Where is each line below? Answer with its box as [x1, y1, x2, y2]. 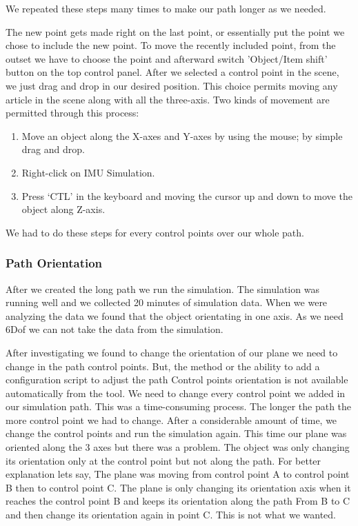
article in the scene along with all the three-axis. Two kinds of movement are [6, 92, 330, 106]
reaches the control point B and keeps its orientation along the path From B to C [6, 494, 350, 508]
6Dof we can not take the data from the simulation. [6, 322, 223, 336]
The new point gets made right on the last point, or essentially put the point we [6, 24, 345, 39]
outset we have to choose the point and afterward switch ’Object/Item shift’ [6, 51, 328, 65]
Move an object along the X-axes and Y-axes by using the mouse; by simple [21, 128, 343, 143]
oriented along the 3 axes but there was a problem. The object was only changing [6, 440, 350, 454]
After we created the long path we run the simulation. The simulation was [6, 281, 319, 296]
